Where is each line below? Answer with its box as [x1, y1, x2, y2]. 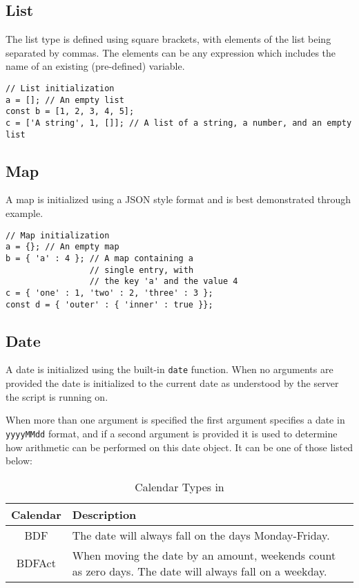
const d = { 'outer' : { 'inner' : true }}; [6, 299, 213, 310]
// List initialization [6, 83, 115, 93]
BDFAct [16, 555, 56, 571]
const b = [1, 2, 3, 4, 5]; [6, 106, 135, 117]
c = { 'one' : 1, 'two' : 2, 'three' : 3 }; [6, 287, 213, 298]
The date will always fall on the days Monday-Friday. [72, 527, 330, 543]
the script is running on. [6, 389, 108, 404]
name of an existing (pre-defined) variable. [6, 59, 185, 73]
